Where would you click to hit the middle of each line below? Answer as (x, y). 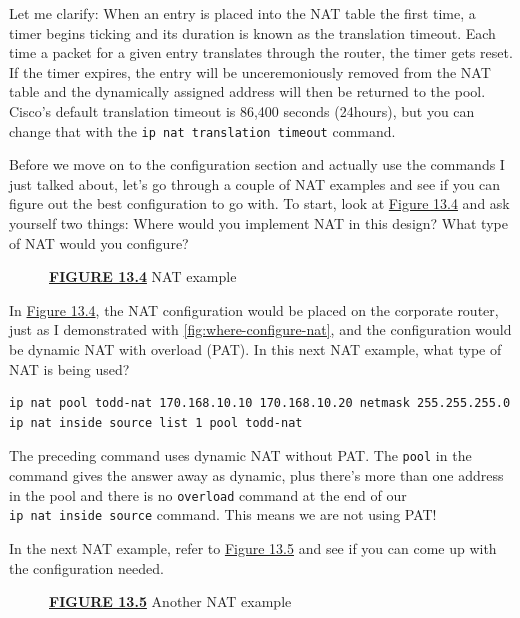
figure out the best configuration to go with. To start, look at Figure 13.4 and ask (259, 203)
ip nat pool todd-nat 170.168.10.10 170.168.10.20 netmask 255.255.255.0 (260, 403)
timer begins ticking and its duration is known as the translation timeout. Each (252, 32)
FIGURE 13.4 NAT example (143, 276)
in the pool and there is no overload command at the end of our (208, 494)
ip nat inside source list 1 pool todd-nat (156, 422)
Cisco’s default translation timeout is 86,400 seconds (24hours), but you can (242, 110)
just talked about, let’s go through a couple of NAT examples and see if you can (255, 183)
